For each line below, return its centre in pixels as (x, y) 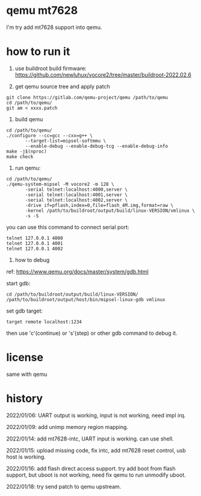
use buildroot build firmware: (51, 68)
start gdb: (18, 283)
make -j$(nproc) (26, 151)
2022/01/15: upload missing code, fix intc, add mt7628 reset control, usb (96, 450)
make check (20, 157)
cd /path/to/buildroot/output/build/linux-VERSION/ (72, 294)
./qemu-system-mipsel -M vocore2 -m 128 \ (60, 184)
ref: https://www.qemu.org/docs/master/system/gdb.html (77, 272)
